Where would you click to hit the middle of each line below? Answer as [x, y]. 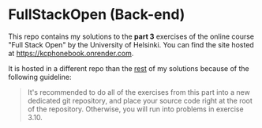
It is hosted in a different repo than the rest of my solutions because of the [129, 68]
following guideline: [40, 77]
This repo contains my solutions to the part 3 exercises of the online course [131, 36]
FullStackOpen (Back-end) [97, 15]
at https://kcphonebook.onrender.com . [71, 53]
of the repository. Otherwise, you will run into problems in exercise [135, 109]
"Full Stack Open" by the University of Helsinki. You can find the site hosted [131, 44]
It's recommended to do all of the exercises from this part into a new [138, 92]
